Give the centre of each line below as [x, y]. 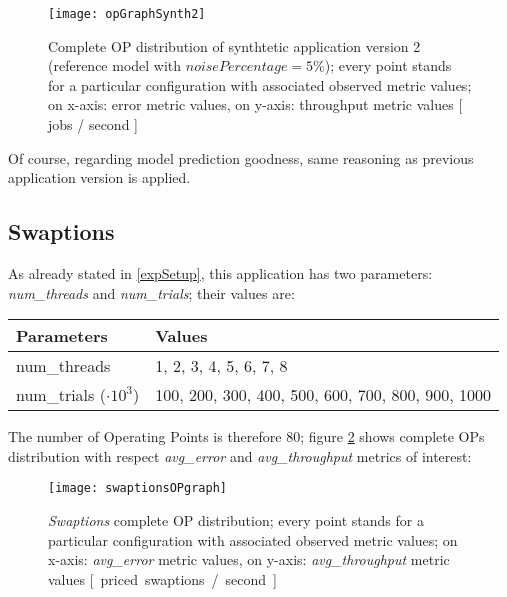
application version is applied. [99, 177]
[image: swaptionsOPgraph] [137, 488]
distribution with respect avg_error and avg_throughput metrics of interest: [240, 455]
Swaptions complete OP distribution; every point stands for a [236, 520]
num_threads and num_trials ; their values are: [151, 292]
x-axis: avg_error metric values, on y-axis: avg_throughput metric [249, 559]
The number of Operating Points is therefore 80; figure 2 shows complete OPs [246, 436]
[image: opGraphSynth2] [127, 14]
